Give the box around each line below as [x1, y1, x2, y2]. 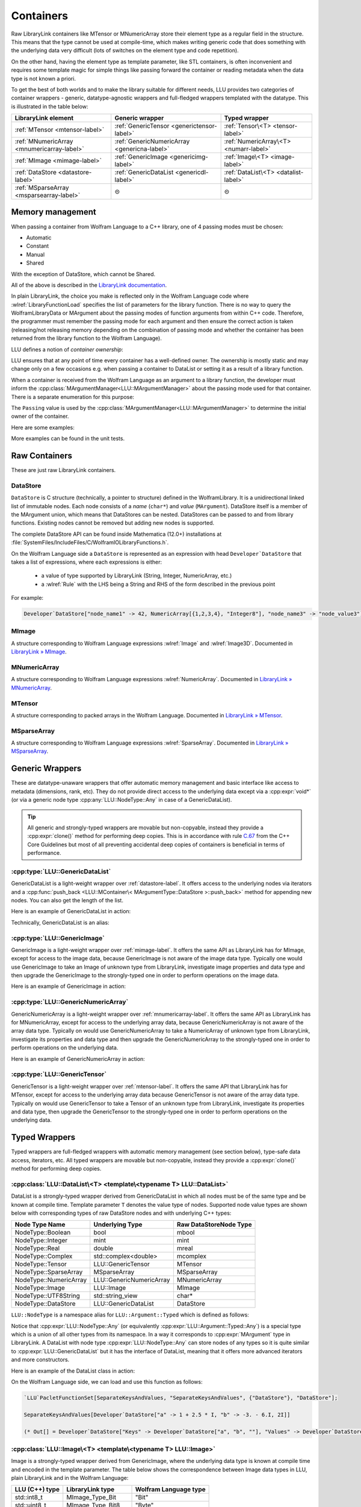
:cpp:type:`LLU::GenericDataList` [11, 867, 111, 875]
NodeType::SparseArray [14, 1268, 83, 1276]
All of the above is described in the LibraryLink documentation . [11, 281, 167, 289]
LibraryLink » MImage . [11, 648, 67, 655]
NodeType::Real [14, 1244, 60, 1253]
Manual [26, 251, 45, 258]
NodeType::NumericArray [14, 1276, 87, 1284]
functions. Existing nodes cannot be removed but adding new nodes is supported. [11, 519, 215, 527]
